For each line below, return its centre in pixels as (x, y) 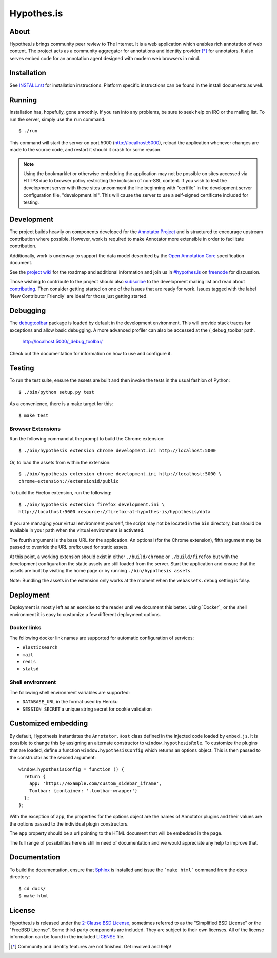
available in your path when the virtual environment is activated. (77, 530)
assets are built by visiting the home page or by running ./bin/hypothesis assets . (101, 571)
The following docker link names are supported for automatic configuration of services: (102, 638)
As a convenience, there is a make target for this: (61, 404)
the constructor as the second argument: (53, 757)
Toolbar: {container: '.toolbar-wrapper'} (83, 791)
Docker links (25, 627)
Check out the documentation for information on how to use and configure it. (91, 353)
